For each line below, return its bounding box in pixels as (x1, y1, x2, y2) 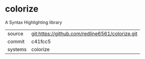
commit (7, 38, 25, 44)
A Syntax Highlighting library (5, 19, 62, 25)
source (7, 30, 23, 37)
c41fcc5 (31, 38, 51, 44)
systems (7, 46, 27, 53)
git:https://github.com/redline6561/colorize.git (31, 30, 138, 37)
